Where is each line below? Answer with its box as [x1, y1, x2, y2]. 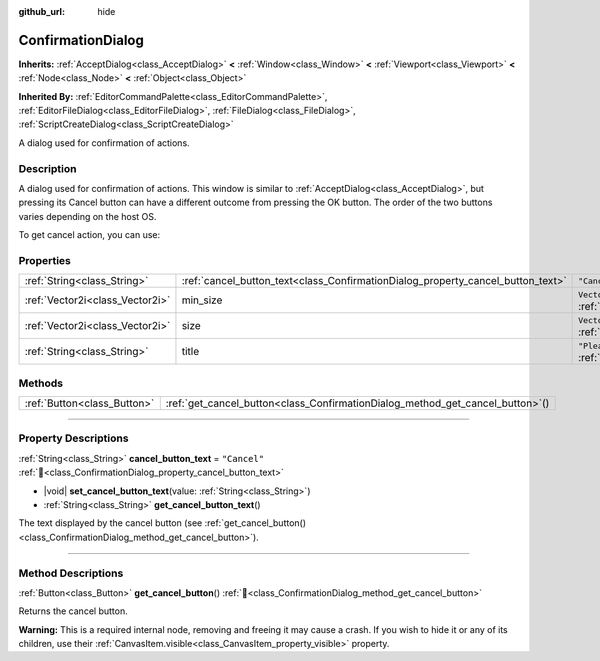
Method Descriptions [18, 566, 124, 580]
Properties [18, 253, 72, 267]
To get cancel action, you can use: [18, 229, 161, 241]
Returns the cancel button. [18, 605, 129, 617]
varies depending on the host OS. [18, 210, 157, 222]
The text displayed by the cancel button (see [18, 517, 203, 529]
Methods [18, 376, 64, 390]
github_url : [18, 6, 65, 17]
